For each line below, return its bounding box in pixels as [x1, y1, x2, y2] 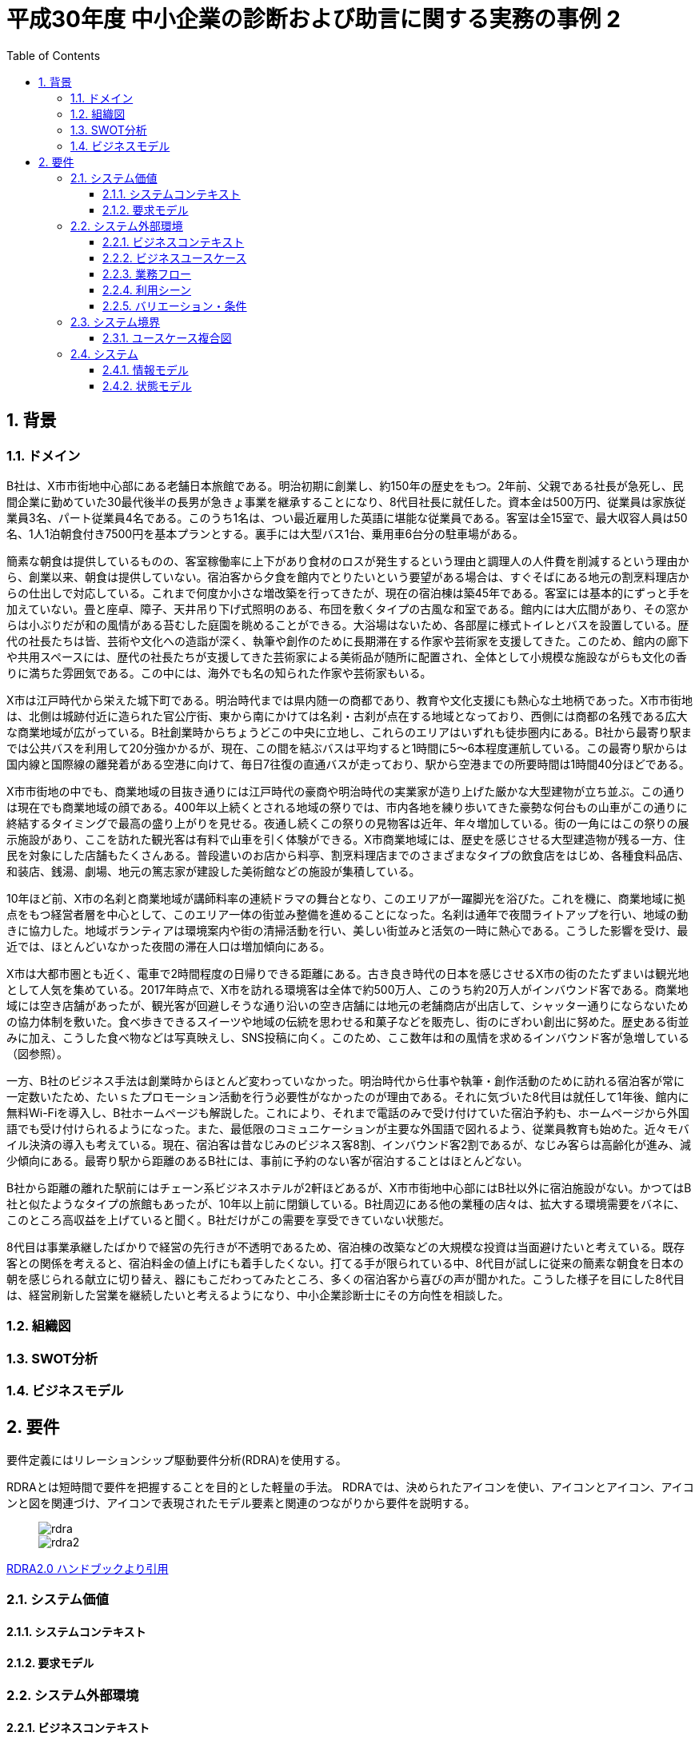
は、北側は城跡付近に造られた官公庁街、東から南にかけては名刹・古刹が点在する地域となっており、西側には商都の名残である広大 [6, 708, 688, 723]
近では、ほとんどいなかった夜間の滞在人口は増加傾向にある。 [6, 939, 331, 953]
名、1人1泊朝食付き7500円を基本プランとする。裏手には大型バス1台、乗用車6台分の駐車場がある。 [6, 526, 525, 541]
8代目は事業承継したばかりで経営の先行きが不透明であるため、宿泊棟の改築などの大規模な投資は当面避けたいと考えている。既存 [6, 1239, 685, 1254]
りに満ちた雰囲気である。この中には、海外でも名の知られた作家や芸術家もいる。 [6, 665, 432, 680]
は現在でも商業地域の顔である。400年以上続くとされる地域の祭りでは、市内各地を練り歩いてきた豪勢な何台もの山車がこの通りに [6, 800, 688, 814]
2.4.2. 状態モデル [102, 378, 192, 393]
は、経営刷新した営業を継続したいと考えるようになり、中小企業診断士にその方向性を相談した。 [6, 1287, 509, 1302]
